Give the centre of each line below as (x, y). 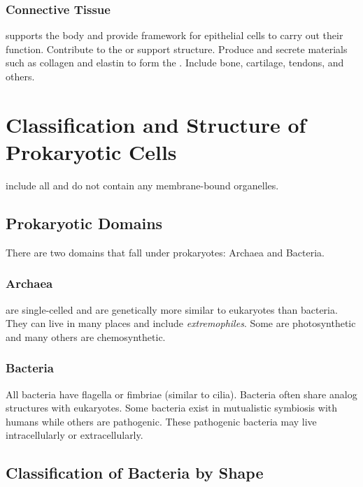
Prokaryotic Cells (91, 151)
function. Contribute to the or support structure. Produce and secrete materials (177, 49)
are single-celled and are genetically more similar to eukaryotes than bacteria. (172, 309)
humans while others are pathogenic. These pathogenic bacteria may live (161, 421)
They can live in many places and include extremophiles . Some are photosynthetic (181, 323)
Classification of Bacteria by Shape (135, 473)
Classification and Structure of (156, 124)
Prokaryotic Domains (84, 223)
